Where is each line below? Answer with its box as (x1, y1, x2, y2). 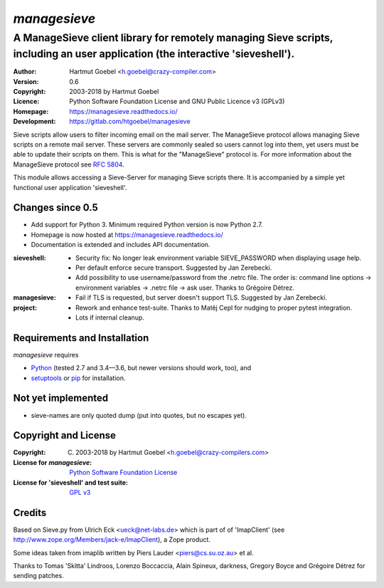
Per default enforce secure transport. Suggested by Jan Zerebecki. (75, 263, 272, 272)
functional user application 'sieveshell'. (13, 183, 127, 191)
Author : (13, 68, 37, 76)
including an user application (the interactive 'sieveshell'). (13, 47, 295, 61)
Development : (13, 117, 56, 126)
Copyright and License (13, 429, 117, 441)
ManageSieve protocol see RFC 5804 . (13, 160, 124, 169)
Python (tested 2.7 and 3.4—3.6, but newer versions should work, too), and (31, 364, 252, 372)
